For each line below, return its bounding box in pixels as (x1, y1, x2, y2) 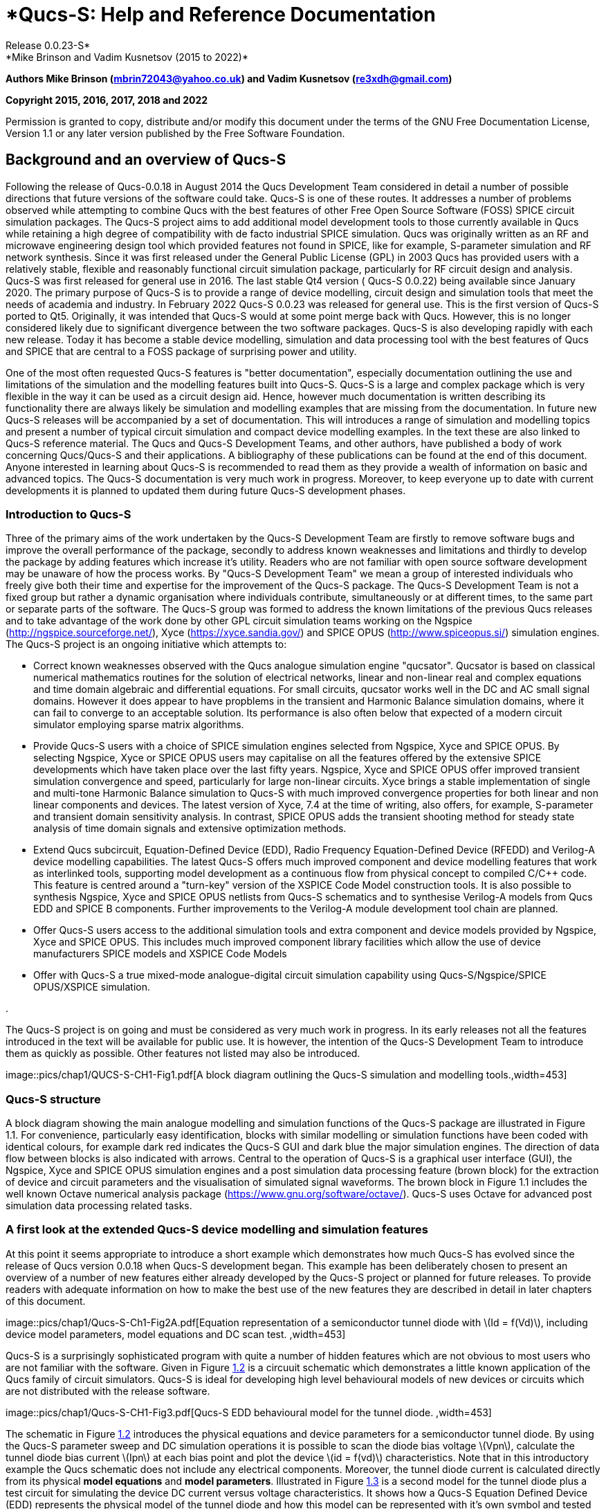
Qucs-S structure (6, 1092, 101, 1106)
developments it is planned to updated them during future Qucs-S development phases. (6, 484, 406, 496)
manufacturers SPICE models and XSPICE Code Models (33, 948, 287, 960)
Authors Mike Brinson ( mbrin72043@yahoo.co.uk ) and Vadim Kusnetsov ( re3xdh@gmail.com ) (6, 72, 452, 84)
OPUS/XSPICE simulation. (33, 981, 151, 993)
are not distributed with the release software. (6, 1384, 210, 1397)
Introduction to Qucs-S (6, 507, 131, 521)
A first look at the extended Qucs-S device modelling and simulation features (6, 1222, 428, 1237)
